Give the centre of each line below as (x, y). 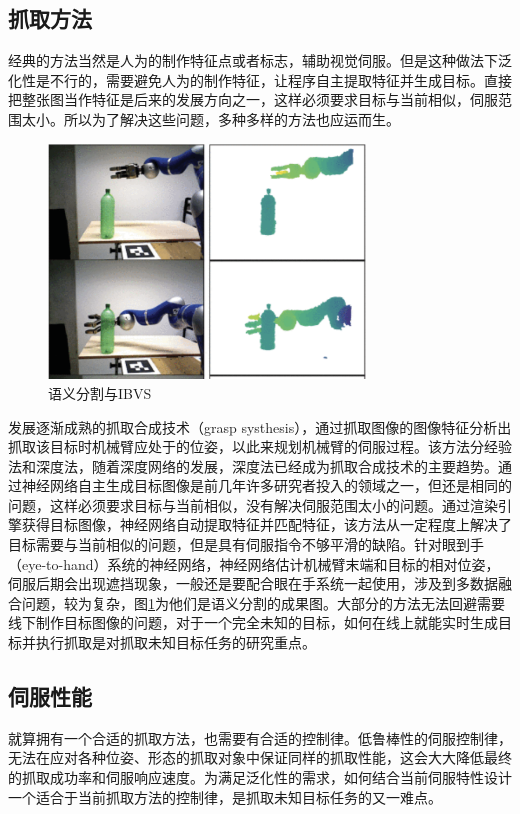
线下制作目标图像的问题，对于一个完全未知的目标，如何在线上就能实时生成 (253, 622)
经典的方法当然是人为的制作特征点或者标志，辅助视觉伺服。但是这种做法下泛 (260, 60)
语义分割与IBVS (100, 392)
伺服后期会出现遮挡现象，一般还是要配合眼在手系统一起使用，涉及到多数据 (253, 583)
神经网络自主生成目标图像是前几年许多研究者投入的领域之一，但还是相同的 (266, 485)
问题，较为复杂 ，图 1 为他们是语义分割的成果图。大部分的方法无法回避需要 (263, 602)
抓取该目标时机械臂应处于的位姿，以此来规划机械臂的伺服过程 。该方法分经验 (260, 446)
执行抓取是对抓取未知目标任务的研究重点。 (175, 642)
